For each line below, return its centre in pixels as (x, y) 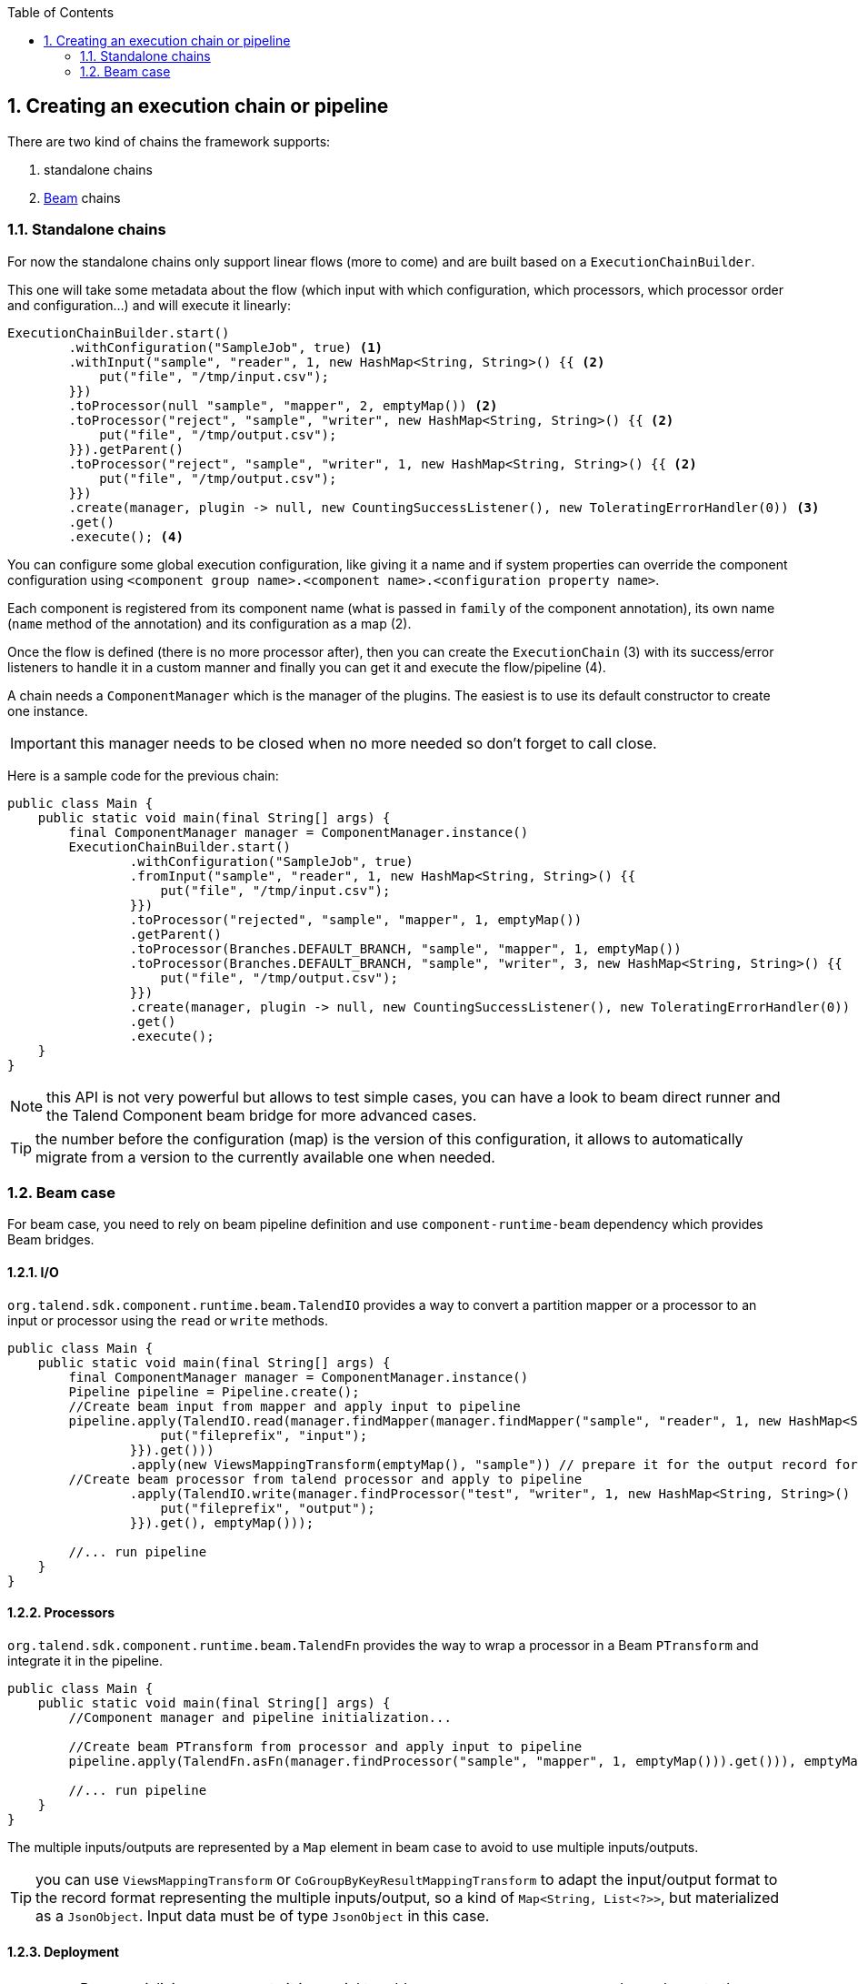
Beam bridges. (51, 1240)
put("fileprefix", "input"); (264, 1435)
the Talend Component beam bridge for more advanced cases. (262, 1115)
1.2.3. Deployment (63, 1952)
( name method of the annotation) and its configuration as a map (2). (210, 623)
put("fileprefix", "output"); (268, 1508)
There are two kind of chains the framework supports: (169, 141)
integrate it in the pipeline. (85, 1660)
